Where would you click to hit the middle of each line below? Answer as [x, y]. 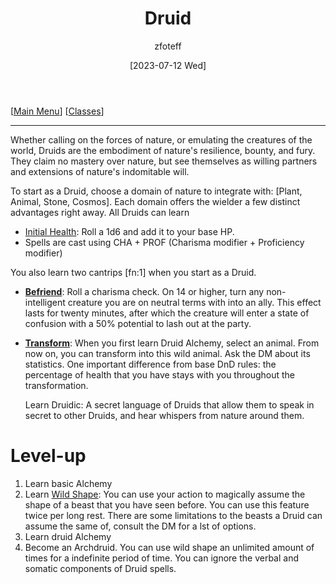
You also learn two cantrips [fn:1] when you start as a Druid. [133, 272]
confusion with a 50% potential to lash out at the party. [138, 323]
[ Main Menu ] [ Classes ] [57, 111]
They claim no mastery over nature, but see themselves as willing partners [164, 161]
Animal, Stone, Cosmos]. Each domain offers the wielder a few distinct [155, 201]
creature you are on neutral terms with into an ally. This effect [194, 302]
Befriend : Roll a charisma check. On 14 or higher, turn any [144, 291]
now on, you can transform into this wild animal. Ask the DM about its [167, 353]
